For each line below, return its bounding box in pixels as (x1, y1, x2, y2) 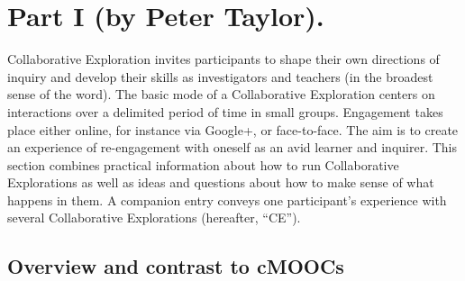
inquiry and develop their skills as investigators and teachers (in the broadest (7, 67, 433, 86)
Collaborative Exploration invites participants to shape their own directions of (7, 50, 440, 68)
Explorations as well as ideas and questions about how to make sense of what (7, 173, 434, 192)
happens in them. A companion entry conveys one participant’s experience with (7, 190, 447, 209)
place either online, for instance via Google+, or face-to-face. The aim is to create (7, 120, 459, 139)
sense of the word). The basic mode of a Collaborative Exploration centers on (7, 85, 435, 104)
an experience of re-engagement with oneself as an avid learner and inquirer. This (7, 138, 458, 157)
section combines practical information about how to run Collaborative (7, 155, 399, 174)
